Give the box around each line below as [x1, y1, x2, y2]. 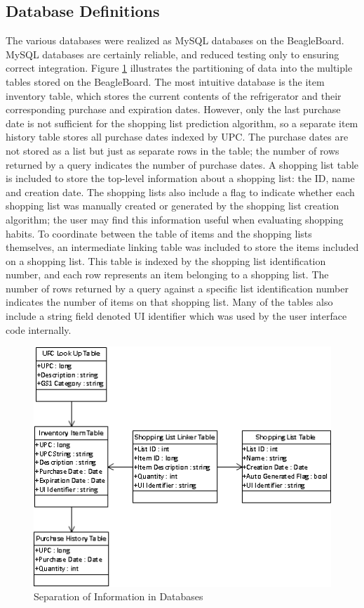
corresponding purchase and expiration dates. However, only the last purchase [6, 102, 341, 117]
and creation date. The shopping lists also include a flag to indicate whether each [6, 184, 355, 199]
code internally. [6, 322, 72, 337]
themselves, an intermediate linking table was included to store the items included [6, 240, 359, 254]
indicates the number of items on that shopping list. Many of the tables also [6, 295, 333, 309]
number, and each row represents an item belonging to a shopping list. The [6, 267, 329, 282]
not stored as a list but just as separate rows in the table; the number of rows [6, 143, 339, 157]
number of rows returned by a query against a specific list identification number [6, 280, 349, 295]
